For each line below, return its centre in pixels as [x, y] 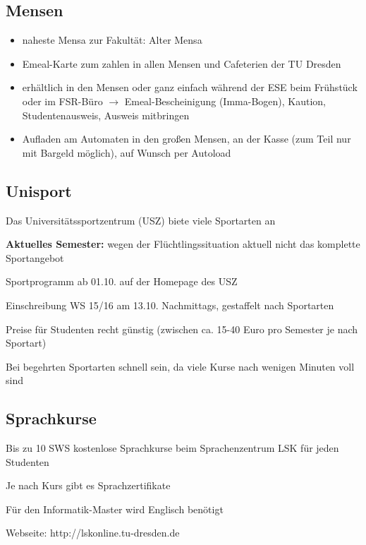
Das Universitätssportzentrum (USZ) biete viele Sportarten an [141, 220]
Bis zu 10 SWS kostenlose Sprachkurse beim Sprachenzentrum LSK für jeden [172, 448]
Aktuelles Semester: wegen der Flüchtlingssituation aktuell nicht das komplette [183, 244]
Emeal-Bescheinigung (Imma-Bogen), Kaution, [225, 101]
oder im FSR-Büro [62, 101]
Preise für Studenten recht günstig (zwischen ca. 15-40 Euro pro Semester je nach [182, 329]
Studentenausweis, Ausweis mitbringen [106, 115]
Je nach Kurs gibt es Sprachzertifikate [88, 485]
